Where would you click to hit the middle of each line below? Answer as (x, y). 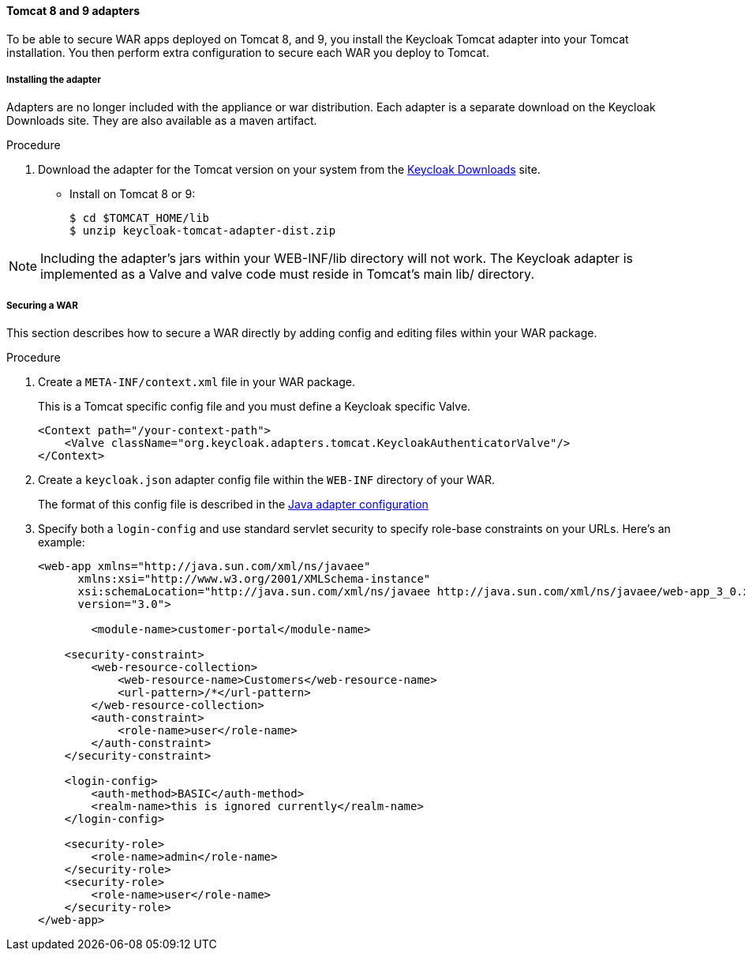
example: (62, 542)
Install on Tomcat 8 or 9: (133, 194)
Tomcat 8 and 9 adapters (73, 11)
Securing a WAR (42, 305)
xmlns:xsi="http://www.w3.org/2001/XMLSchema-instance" (254, 579)
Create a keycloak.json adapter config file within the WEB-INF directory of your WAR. (267, 480)
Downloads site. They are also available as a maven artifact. (162, 121)
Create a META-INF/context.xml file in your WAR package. (197, 382)
